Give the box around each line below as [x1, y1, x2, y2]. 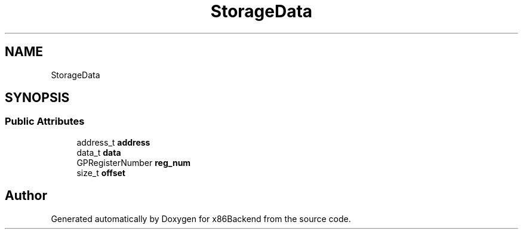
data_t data [76, 147, 121, 158]
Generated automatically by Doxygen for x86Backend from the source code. [51, 213, 351, 224]
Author [5, 188, 47, 204]
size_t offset [76, 167, 125, 178]
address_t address [76, 137, 150, 147]
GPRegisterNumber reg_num [76, 157, 191, 168]
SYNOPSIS [5, 90, 70, 106]
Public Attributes [5, 115, 85, 128]
